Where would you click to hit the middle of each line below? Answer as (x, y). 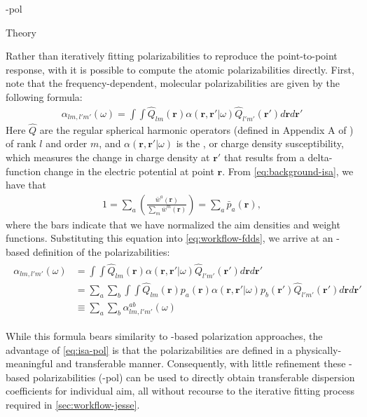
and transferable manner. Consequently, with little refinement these (201, 363)
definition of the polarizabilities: (101, 252)
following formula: (44, 96)
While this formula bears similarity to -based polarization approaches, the (164, 336)
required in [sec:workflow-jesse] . (73, 404)
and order (67, 143)
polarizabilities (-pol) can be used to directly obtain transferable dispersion (194, 377)
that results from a (264, 157)
